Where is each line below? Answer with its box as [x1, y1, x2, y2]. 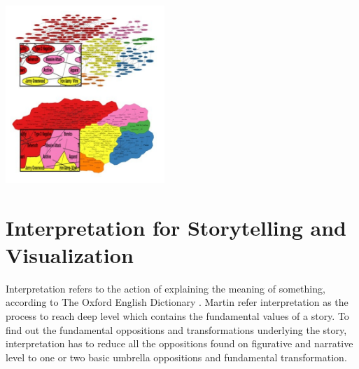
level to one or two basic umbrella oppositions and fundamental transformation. [6, 349, 347, 364]
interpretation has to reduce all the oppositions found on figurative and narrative [6, 336, 353, 351]
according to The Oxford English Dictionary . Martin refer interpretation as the [6, 295, 349, 309]
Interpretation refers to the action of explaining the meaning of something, [6, 281, 325, 295]
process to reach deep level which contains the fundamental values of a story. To [6, 308, 349, 323]
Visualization [6, 240, 134, 269]
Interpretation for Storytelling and [6, 213, 346, 241]
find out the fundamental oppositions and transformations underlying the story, [6, 322, 347, 337]
